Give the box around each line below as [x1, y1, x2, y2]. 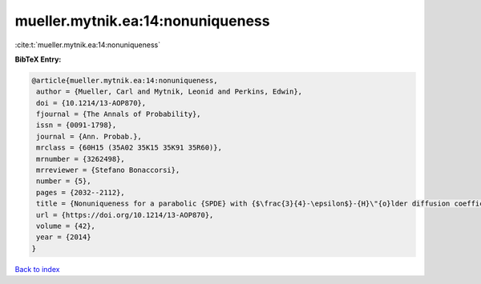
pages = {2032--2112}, [36, 188, 126, 197]
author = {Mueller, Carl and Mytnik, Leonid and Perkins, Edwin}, [36, 87, 303, 96]
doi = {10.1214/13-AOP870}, [36, 98, 147, 107]
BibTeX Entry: [14, 54, 62, 64]
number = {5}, [36, 177, 91, 186]
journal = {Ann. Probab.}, [36, 132, 142, 141]
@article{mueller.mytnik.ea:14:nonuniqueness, [31, 76, 218, 85]
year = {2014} [36, 233, 91, 242]
